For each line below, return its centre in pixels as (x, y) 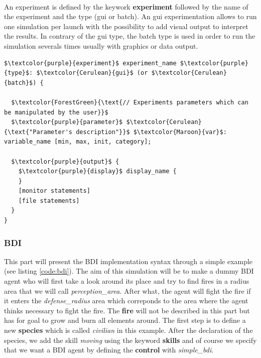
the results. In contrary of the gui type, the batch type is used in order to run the (130, 36)
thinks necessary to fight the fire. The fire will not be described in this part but (127, 310)
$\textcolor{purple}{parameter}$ (67, 122)
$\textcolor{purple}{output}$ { (65, 161)
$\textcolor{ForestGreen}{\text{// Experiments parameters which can (130, 102)
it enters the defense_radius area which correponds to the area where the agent (126, 301)
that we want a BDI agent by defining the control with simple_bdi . (109, 350)
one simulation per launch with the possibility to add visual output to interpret (126, 26)
